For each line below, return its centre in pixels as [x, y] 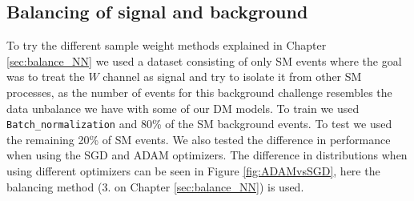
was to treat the [46, 76]
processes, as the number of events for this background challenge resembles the [199, 92]
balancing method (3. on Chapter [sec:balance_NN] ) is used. [155, 186]
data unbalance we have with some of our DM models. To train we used [183, 108]
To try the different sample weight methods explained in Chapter [167, 45]
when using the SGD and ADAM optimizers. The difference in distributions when [207, 155]
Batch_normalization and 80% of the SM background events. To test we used [199, 124]
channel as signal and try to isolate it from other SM [232, 76]
